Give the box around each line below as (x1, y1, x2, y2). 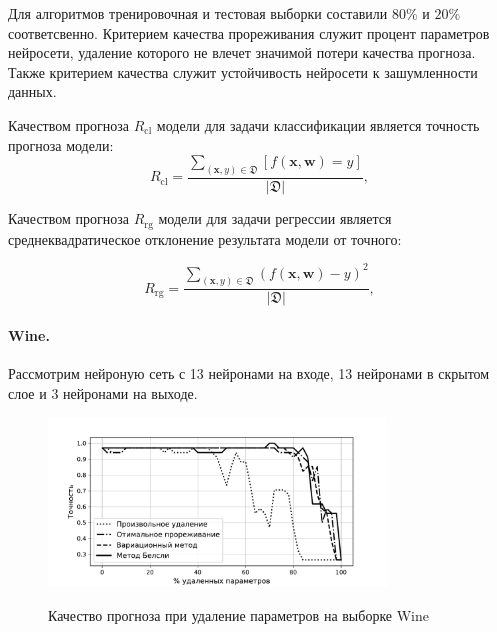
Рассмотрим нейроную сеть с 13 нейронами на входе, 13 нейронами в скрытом (8, 363, 490, 384)
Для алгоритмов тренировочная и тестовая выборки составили (8, 3, 388, 23)
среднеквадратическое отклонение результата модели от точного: (8, 228, 402, 249)
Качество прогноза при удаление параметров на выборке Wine (48, 604, 430, 625)
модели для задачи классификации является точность (156, 114, 480, 135)
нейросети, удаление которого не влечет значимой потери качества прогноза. (8, 42, 476, 63)
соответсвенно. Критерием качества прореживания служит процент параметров (8, 22, 490, 43)
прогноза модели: (8, 134, 114, 155)
